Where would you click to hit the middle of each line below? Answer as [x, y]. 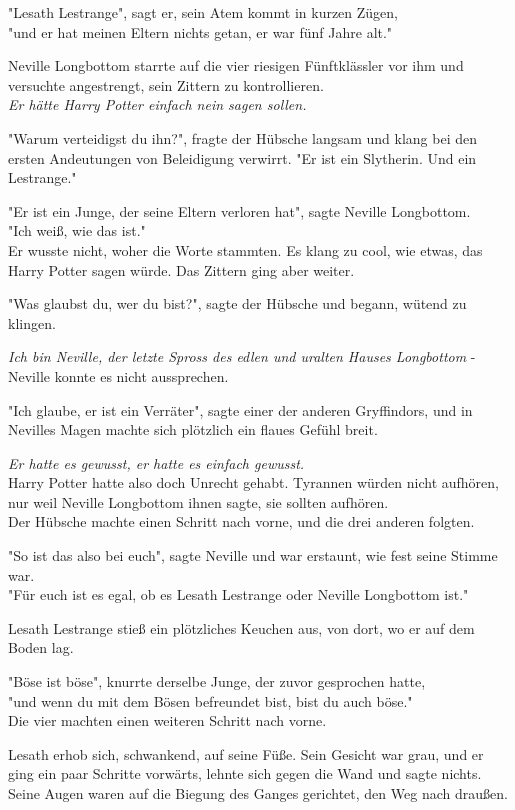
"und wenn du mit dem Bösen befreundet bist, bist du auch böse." [210, 700]
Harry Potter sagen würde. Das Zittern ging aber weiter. [181, 269]
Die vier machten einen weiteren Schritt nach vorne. [167, 720]
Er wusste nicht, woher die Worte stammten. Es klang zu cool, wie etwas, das [245, 249]
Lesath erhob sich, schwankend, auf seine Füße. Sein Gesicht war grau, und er [246, 753]
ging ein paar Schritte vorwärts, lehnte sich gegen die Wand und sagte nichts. [245, 773]
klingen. [32, 322]
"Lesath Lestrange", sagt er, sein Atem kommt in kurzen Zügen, [203, 12]
